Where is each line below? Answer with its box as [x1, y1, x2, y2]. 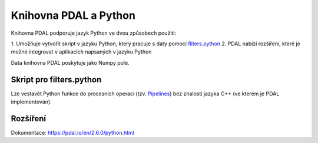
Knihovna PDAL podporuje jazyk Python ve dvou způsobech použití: [11, 29, 177, 36]
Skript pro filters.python [11, 74, 102, 85]
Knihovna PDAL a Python [11, 9, 135, 22]
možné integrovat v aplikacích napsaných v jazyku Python [11, 48, 152, 55]
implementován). [11, 98, 52, 105]
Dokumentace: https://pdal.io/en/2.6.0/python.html [11, 129, 135, 136]
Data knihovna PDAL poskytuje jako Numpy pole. [11, 59, 130, 66]
